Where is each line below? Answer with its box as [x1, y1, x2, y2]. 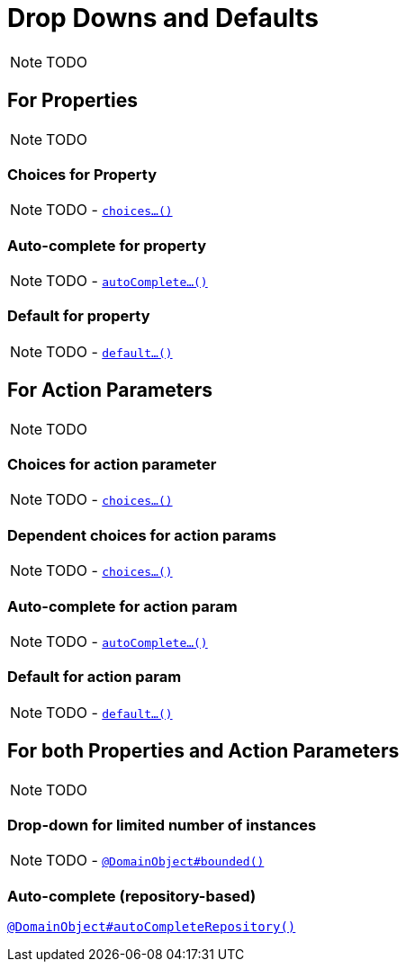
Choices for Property [7, 165, 158, 184]
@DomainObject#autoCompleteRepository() [7, 920, 296, 935]
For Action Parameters [7, 379, 212, 402]
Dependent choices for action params [7, 525, 276, 544]
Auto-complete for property [7, 236, 207, 255]
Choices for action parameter [7, 455, 217, 474]
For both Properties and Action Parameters [7, 740, 400, 763]
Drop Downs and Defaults [7, 3, 319, 33]
